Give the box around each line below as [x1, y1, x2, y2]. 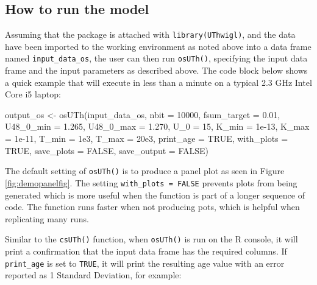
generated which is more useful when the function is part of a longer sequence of [5, 188, 305, 201]
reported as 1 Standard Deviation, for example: [5, 269, 182, 281]
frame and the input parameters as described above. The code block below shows [5, 64, 308, 77]
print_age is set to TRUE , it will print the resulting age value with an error [5, 256, 285, 269]
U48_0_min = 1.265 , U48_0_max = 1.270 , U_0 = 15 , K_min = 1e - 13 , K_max [5, 120, 310, 133]
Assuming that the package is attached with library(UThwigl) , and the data [5, 28, 296, 41]
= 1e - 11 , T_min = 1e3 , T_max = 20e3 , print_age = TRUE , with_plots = [5, 132, 288, 145]
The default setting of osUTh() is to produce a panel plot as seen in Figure [5, 164, 285, 177]
